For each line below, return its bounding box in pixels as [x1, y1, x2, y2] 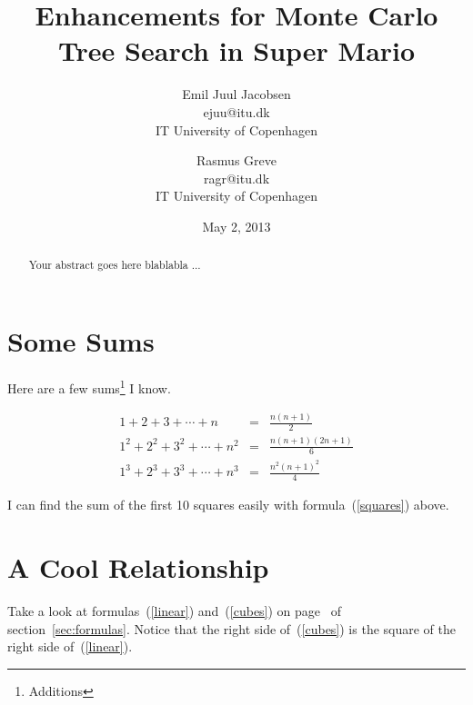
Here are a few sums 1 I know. [7, 375, 171, 397]
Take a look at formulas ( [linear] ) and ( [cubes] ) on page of [7, 601, 342, 620]
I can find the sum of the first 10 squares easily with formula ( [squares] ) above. [7, 495, 449, 514]
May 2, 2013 [202, 216, 271, 235]
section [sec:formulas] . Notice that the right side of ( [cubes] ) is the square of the [7, 619, 457, 638]
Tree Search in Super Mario [57, 32, 416, 69]
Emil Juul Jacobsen [182, 84, 291, 104]
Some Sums [7, 322, 155, 359]
